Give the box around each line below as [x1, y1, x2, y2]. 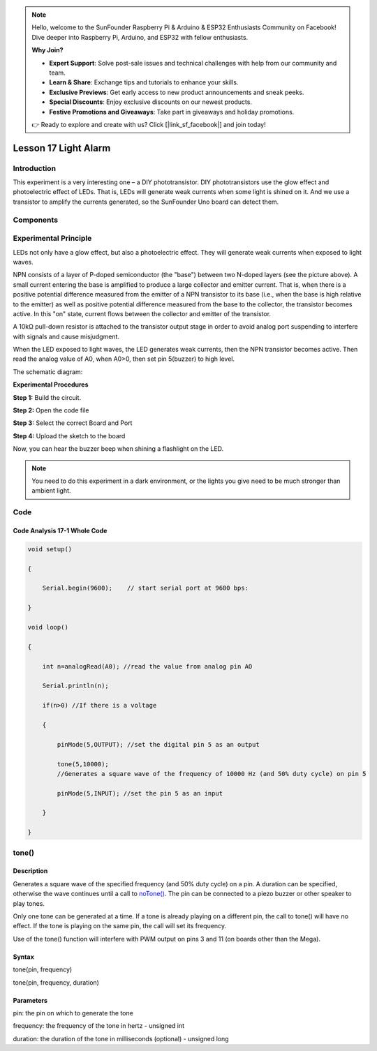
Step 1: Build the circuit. [13, 393, 82, 401]
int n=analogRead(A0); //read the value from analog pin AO [42, 662, 253, 670]
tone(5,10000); [57, 760, 110, 768]
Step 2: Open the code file [13, 406, 89, 415]
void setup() [27, 545, 73, 553]
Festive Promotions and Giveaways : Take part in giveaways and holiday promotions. [49, 107, 295, 116]
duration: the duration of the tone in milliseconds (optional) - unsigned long [13, 1034, 230, 1043]
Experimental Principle [13, 234, 92, 244]
